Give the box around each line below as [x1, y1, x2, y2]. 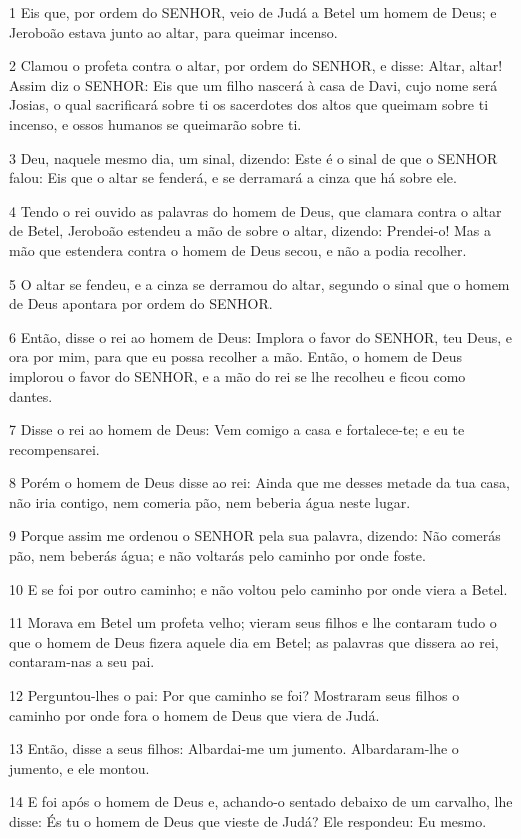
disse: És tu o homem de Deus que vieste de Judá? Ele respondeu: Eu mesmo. [9, 811, 487, 831]
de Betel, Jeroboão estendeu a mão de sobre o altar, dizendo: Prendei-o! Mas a [9, 220, 491, 241]
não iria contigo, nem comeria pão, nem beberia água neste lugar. [9, 491, 411, 512]
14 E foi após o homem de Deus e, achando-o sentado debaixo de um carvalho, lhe [9, 791, 513, 812]
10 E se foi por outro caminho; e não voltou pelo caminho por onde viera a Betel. [9, 578, 508, 599]
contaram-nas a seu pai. [9, 651, 155, 672]
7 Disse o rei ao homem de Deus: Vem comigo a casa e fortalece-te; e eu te [9, 419, 465, 440]
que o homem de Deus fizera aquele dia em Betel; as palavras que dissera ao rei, [9, 631, 499, 652]
